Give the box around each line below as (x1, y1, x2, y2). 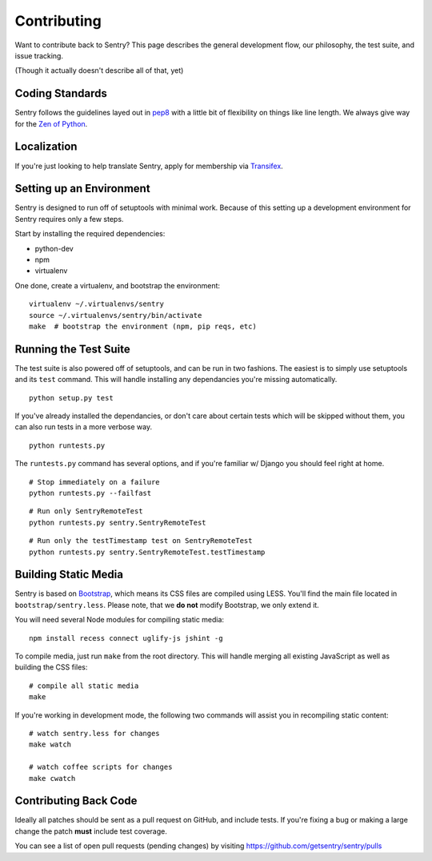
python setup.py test (29, 393, 114, 402)
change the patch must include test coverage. (14, 826, 167, 836)
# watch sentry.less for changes (29, 729, 160, 738)
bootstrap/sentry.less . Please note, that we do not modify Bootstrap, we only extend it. (14, 600, 319, 610)
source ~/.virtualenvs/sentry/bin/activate (29, 311, 202, 320)
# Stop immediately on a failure (29, 477, 160, 486)
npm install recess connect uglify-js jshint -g (29, 634, 223, 642)
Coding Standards (14, 87, 107, 100)
